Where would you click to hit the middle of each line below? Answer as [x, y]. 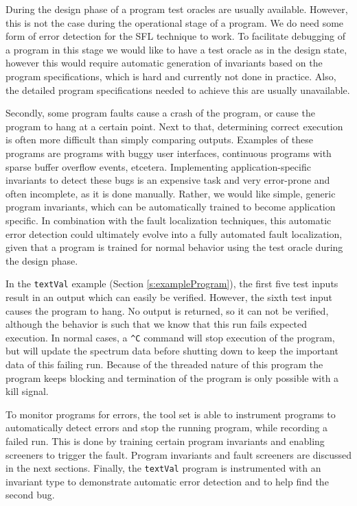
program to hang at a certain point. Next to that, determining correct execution [174, 126]
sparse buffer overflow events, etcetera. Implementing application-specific [158, 166]
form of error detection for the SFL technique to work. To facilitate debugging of [175, 36]
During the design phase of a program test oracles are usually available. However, [177, 9]
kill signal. [27, 391]
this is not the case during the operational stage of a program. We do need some [175, 22]
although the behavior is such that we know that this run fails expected [157, 324]
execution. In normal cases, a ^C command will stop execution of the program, [170, 337]
